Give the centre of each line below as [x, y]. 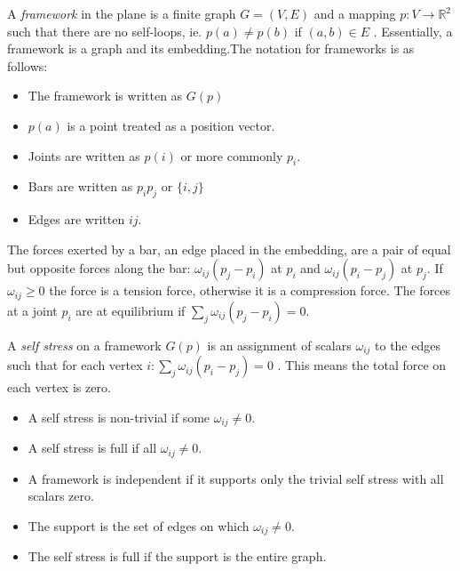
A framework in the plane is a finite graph [122, 13]
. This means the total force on [362, 365]
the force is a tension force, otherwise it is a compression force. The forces [250, 290]
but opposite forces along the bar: [99, 268]
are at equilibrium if [131, 310]
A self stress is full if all [92, 448]
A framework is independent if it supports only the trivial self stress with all [236, 478]
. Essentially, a [413, 31]
